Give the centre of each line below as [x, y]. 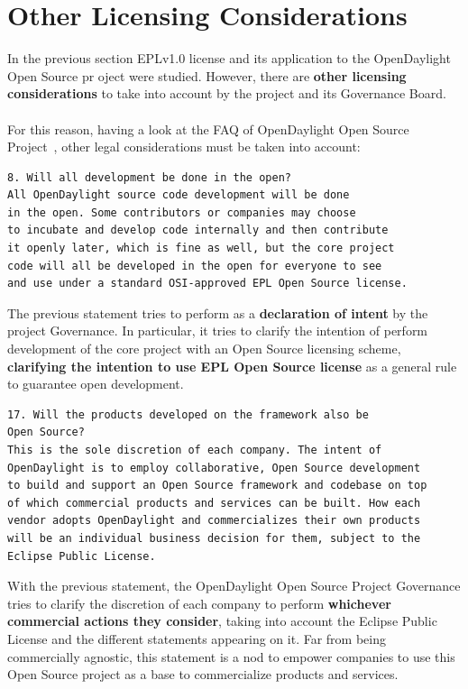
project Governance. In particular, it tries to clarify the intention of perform [218, 331]
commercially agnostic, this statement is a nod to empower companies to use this [231, 656]
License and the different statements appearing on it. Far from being [197, 638]
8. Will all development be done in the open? [149, 177]
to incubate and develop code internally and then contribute [198, 230]
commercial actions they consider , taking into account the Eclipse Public [222, 621]
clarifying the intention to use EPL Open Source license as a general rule [232, 366]
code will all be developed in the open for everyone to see [195, 266]
